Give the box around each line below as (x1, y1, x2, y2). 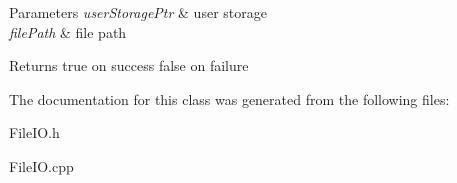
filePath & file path (9, 21, 127, 42)
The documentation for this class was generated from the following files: (9, 88, 450, 109)
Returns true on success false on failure (9, 55, 249, 76)
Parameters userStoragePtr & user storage (9, 2, 267, 22)
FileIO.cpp (9, 155, 74, 176)
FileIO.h (9, 122, 60, 143)
